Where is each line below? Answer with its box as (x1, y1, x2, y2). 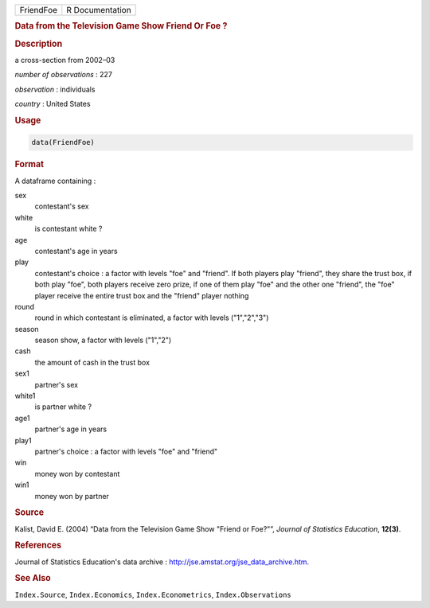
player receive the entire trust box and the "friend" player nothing (34, 290, 249, 300)
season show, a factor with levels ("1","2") (34, 335, 172, 345)
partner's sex (34, 380, 79, 389)
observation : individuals (14, 84, 96, 94)
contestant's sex (34, 201, 89, 211)
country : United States (14, 99, 91, 109)
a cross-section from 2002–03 (14, 55, 115, 64)
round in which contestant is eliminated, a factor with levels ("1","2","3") (34, 313, 269, 322)
